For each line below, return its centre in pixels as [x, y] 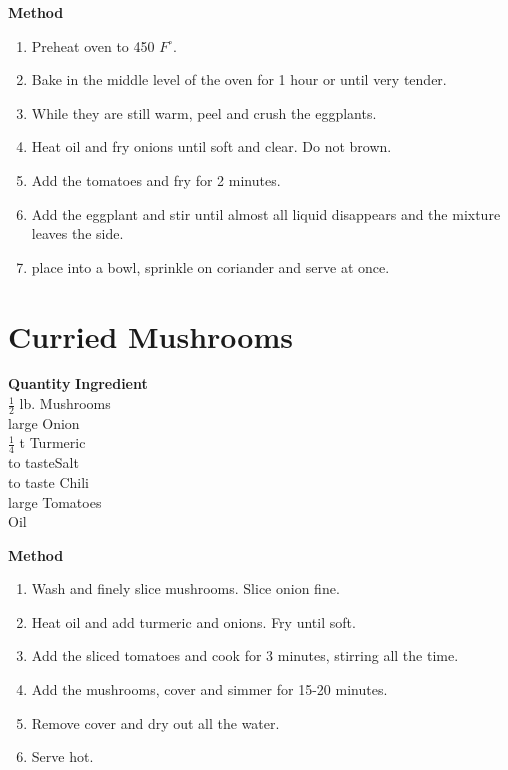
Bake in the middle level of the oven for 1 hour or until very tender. [239, 79]
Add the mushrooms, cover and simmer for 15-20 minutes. [209, 689]
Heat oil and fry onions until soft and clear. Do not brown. [211, 146]
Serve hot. [62, 756]
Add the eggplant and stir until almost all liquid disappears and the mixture [266, 213]
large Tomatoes [55, 501]
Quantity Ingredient [78, 383]
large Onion [44, 422]
